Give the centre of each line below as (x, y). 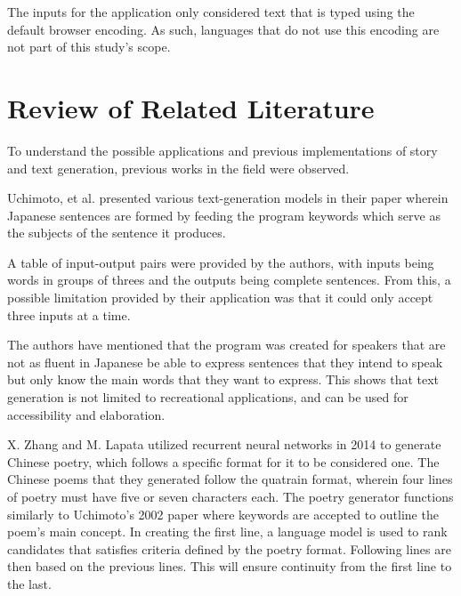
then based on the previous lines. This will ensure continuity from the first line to (230, 566)
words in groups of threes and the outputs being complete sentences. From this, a (229, 280)
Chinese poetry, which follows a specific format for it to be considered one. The (223, 461)
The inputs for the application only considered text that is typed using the (211, 12)
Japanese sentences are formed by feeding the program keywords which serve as (224, 215)
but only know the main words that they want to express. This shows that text (223, 379)
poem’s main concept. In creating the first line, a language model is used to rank (227, 532)
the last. (29, 583)
